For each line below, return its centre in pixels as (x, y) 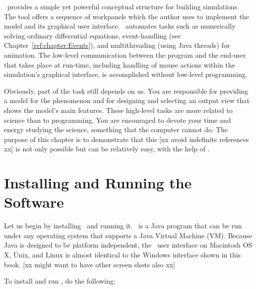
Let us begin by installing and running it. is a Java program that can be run (123, 226)
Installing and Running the (98, 183)
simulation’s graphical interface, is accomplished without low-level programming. (126, 74)
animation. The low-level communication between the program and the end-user (125, 54)
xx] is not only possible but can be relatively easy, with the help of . (107, 149)
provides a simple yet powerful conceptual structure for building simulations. (123, 6)
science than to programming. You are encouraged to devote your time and (117, 120)
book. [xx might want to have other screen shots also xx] (90, 264)
